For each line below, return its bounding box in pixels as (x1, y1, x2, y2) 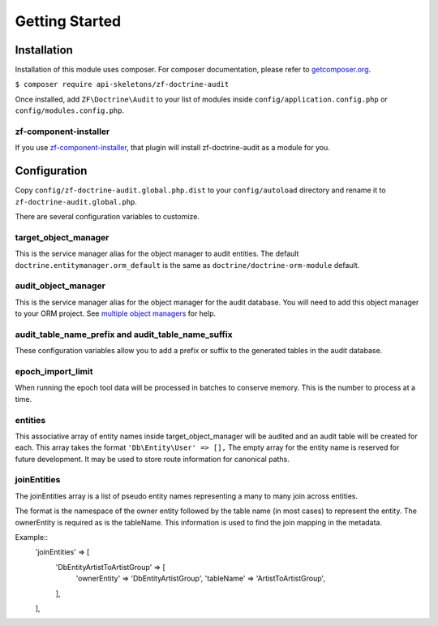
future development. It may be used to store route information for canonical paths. (15, 454, 290, 464)
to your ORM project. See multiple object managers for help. (15, 309, 217, 318)
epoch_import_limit (15, 366, 93, 378)
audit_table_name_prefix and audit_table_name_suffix (15, 329, 233, 340)
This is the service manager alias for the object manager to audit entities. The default (15, 248, 299, 259)
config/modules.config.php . (15, 106, 125, 115)
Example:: (15, 533, 49, 542)
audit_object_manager (15, 280, 105, 291)
